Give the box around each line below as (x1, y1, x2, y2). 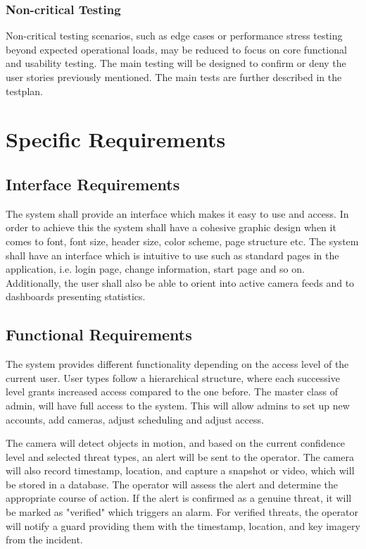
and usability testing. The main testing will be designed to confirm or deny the (6, 56, 346, 70)
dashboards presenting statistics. (6, 289, 146, 304)
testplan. (6, 83, 43, 98)
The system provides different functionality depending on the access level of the (6, 357, 349, 371)
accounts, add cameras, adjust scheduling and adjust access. (6, 412, 264, 426)
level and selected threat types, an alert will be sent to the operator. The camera (6, 449, 355, 464)
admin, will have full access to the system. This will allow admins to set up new (6, 397, 350, 412)
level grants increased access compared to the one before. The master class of (6, 384, 338, 399)
